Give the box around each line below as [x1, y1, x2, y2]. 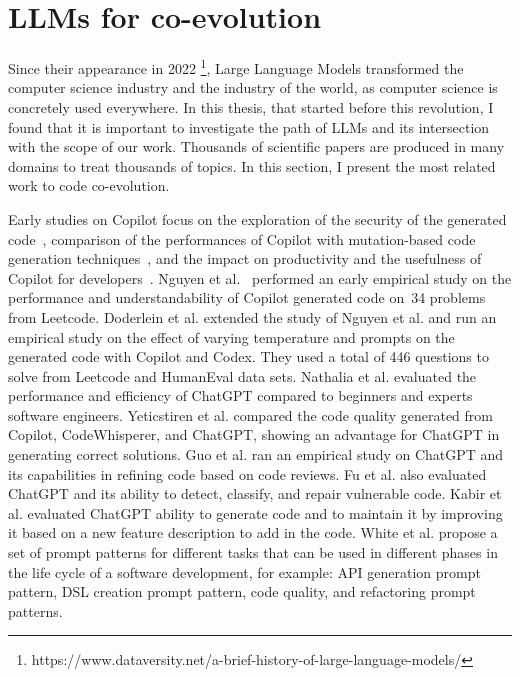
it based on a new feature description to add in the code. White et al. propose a [8, 522, 498, 543]
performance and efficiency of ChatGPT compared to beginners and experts [8, 385, 473, 406]
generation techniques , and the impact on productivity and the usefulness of [8, 248, 482, 269]
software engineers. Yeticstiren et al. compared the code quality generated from [8, 404, 493, 425]
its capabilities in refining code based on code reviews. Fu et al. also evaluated [8, 463, 487, 484]
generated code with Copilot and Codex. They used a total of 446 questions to [8, 346, 489, 367]
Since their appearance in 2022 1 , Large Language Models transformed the [8, 55, 464, 78]
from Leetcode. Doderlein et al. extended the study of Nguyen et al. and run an [8, 306, 497, 327]
